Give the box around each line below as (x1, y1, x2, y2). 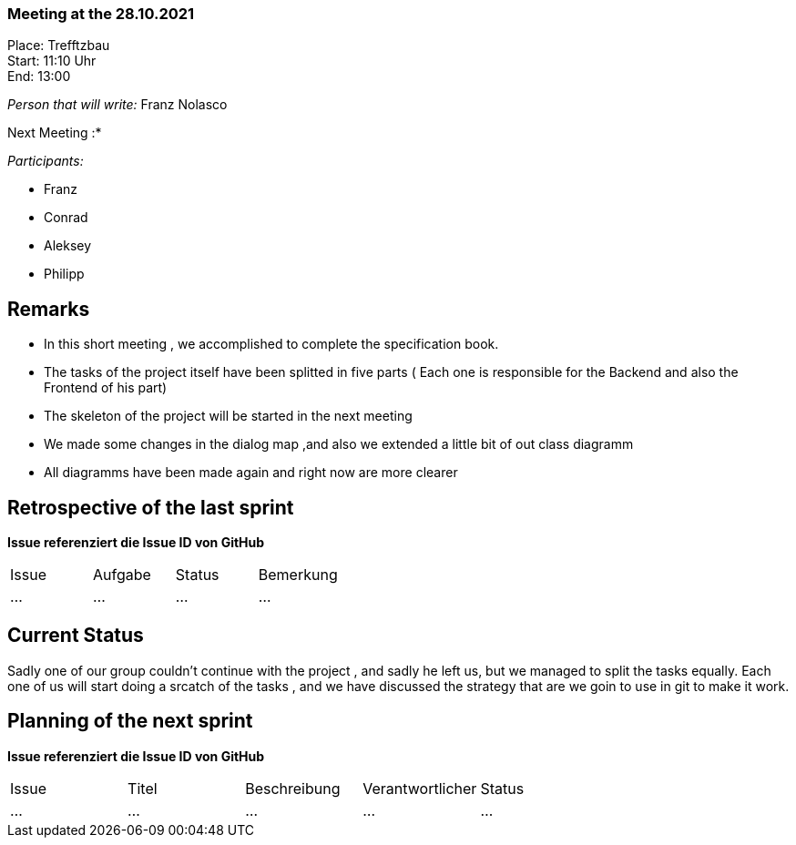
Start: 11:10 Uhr (7, 53, 97, 69)
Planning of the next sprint (7, 709, 253, 733)
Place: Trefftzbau (7, 37, 110, 54)
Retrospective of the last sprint (7, 495, 294, 519)
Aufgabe (92, 565, 151, 585)
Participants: (7, 153, 84, 169)
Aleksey (44, 238, 92, 254)
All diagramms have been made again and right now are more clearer (44, 464, 458, 481)
